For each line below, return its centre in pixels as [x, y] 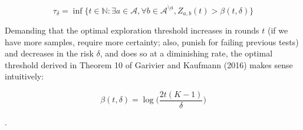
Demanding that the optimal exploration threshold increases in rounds [132, 30]
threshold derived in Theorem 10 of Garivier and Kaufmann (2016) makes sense [149, 64]
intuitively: [24, 76]
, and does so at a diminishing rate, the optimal [186, 53]
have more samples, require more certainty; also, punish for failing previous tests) [152, 41]
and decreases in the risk [49, 53]
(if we [278, 30]
